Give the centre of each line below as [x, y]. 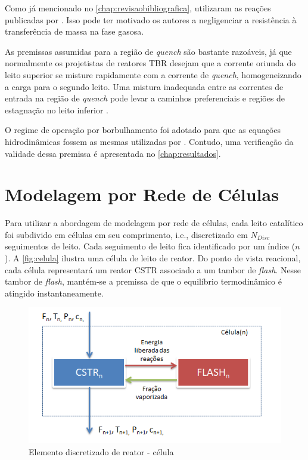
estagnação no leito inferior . [57, 109]
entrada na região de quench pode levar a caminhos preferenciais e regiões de [145, 98]
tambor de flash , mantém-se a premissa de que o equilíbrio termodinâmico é [143, 281]
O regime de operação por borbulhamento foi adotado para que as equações [143, 130]
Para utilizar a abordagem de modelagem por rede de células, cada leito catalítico [154, 223]
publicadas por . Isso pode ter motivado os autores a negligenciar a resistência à [151, 19]
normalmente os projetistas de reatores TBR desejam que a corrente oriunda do [150, 63]
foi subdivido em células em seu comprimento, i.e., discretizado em [126, 234]
